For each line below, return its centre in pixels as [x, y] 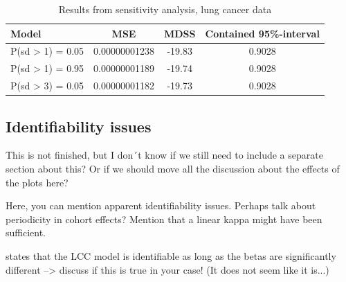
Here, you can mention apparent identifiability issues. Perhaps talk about [161, 205]
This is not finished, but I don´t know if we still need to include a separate [164, 155]
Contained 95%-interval [262, 33]
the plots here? [37, 182]
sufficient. [26, 232]
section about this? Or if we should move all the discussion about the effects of [173, 169]
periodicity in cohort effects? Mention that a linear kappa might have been [164, 219]
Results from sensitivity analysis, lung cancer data [165, 9]
